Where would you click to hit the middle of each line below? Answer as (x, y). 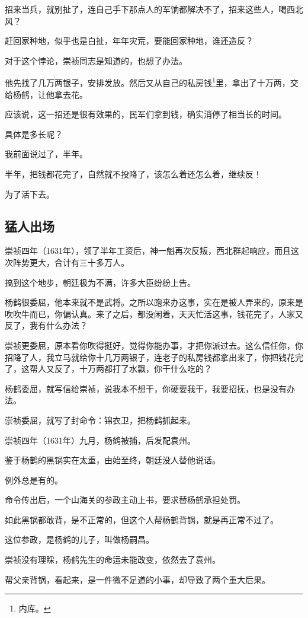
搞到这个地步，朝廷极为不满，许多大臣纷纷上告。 (100, 282)
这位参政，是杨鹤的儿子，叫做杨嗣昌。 (79, 539)
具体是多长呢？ (34, 134)
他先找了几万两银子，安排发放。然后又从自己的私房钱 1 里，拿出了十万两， (147, 82)
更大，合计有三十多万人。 (79, 262)
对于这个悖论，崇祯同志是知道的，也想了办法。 (96, 60)
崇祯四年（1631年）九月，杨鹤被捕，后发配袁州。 (100, 440)
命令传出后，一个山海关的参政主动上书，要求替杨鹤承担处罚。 (125, 500)
